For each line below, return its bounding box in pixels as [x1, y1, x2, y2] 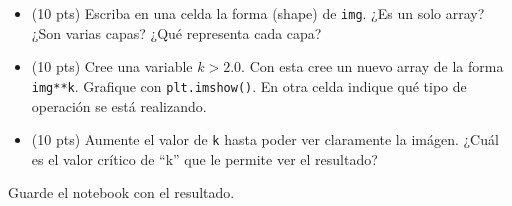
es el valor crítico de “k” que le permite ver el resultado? [31, 148, 378, 169]
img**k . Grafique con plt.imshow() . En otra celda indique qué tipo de [31, 75, 467, 96]
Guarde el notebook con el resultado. [8, 182, 235, 203]
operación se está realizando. [31, 95, 207, 116]
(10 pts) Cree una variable [31, 56, 193, 77]
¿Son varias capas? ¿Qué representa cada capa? [31, 22, 322, 43]
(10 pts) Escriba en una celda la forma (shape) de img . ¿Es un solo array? [31, 3, 485, 23]
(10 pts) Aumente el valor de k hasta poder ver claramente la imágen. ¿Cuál [31, 129, 499, 150]
